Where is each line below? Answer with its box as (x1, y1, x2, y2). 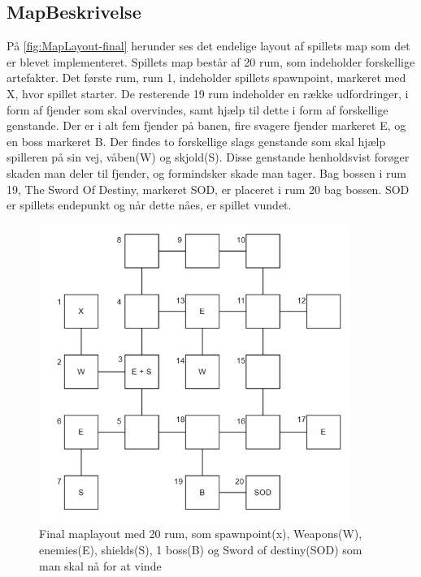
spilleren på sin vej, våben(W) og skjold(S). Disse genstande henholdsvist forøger (7, 149, 410, 166)
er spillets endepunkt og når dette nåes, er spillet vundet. (7, 196, 292, 213)
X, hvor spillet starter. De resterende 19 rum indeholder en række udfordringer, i (7, 84, 409, 101)
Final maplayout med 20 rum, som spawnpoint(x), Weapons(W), (39, 525, 362, 542)
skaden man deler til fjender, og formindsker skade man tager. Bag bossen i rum (7, 164, 406, 181)
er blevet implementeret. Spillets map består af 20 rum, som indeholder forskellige (7, 53, 415, 70)
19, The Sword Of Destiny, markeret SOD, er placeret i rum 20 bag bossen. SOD (7, 180, 410, 197)
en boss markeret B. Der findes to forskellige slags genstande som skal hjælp (7, 132, 386, 149)
